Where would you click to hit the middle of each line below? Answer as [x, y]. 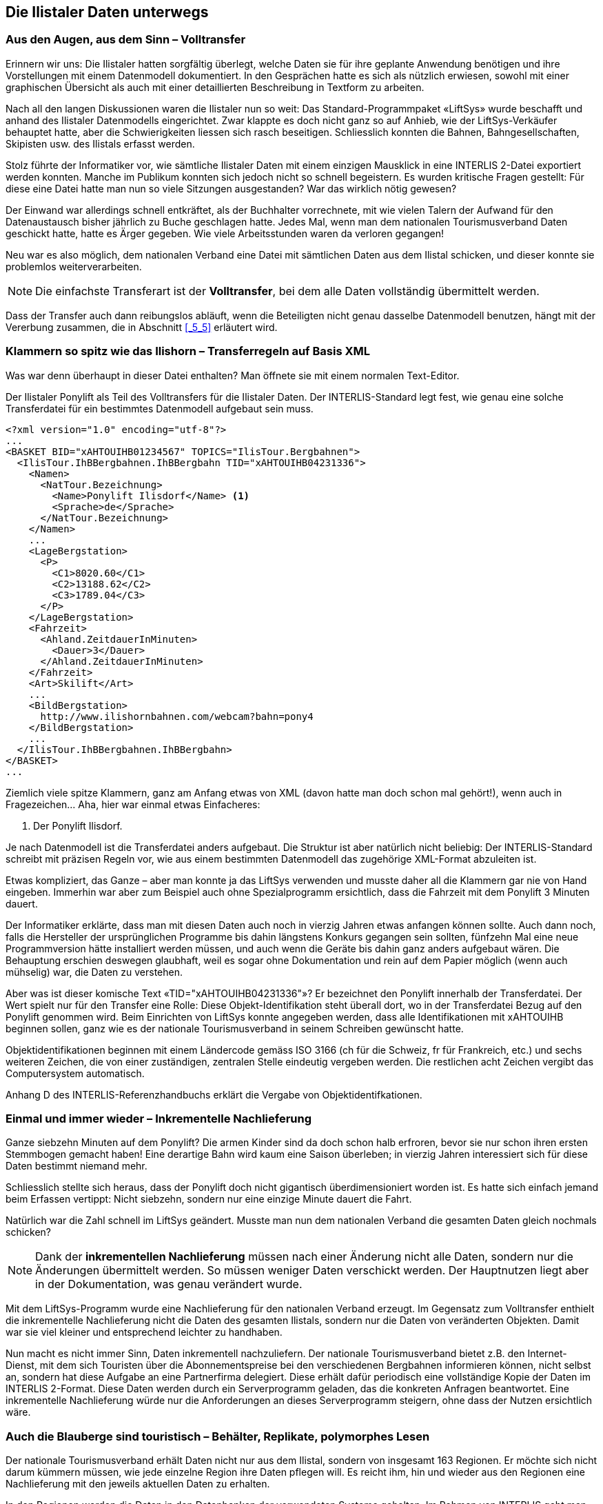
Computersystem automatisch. [75, 1073]
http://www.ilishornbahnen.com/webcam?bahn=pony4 [177, 716]
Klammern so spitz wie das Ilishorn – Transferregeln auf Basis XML [188, 351]
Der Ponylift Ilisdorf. [78, 825]
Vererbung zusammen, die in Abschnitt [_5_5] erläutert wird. [142, 327]
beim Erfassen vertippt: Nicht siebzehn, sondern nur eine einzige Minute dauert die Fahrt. [209, 1199]
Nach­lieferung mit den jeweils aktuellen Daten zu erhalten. [138, 1484]
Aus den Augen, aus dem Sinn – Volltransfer [126, 40]
